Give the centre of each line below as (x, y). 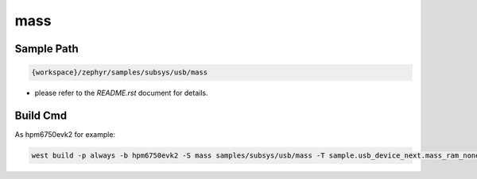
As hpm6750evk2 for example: (65, 135)
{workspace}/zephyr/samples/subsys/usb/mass (120, 72)
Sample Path (47, 49)
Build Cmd (41, 115)
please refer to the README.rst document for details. (121, 93)
